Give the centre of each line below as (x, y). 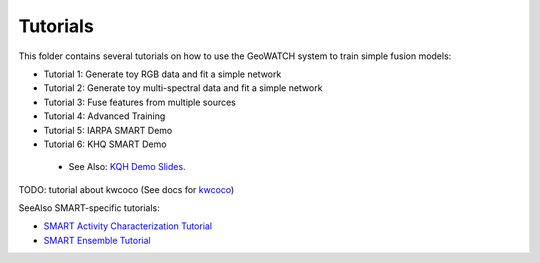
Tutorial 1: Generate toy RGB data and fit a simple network (162, 74)
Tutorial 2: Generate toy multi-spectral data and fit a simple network (183, 88)
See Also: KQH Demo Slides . (127, 167)
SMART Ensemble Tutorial (97, 240)
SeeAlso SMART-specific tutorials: (89, 208)
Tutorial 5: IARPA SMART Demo (108, 130)
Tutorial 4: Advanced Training (104, 116)
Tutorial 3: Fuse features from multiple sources (140, 102)
